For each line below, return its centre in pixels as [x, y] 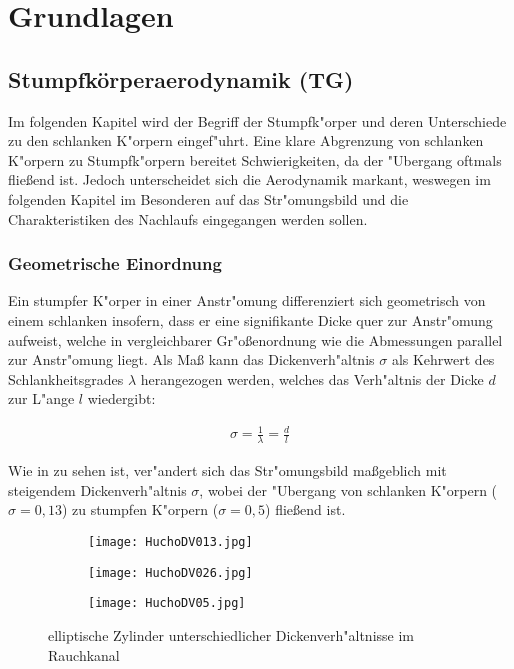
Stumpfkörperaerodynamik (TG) [181, 78]
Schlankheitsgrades [66, 378]
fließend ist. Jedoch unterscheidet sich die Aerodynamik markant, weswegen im [249, 179]
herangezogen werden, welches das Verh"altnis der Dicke [312, 378]
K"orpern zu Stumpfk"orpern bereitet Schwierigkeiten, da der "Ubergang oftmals [255, 159]
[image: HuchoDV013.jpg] [170, 542]
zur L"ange [41, 398]
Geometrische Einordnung [115, 263]
